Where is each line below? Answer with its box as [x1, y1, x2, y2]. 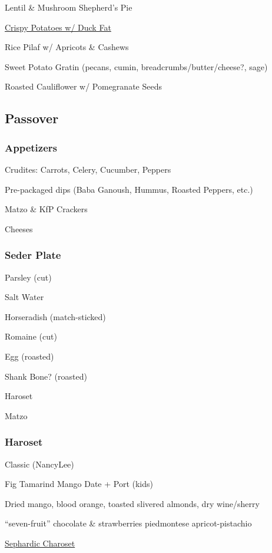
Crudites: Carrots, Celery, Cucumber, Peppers [5, 163, 171, 175]
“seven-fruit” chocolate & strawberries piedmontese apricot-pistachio [5, 517, 252, 529]
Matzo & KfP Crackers [5, 203, 88, 215]
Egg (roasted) [5, 350, 54, 362]
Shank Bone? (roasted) [5, 370, 87, 382]
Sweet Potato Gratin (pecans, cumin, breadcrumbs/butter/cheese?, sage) [5, 60, 268, 73]
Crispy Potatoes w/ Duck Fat [5, 21, 111, 33]
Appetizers [5, 140, 57, 154]
